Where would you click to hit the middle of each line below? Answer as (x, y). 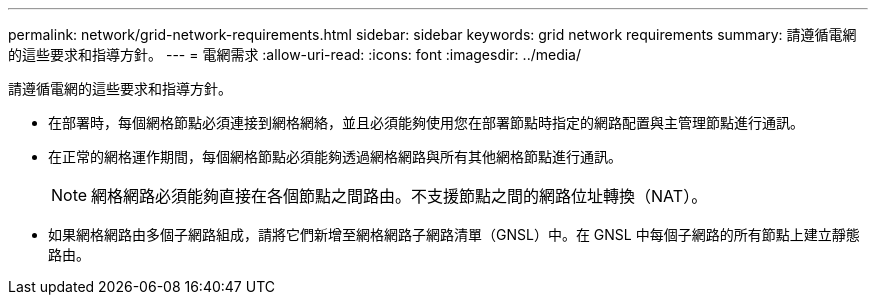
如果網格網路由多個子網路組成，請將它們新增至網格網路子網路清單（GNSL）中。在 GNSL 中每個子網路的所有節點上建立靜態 (454, 234)
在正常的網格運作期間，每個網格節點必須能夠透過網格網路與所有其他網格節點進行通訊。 (335, 156)
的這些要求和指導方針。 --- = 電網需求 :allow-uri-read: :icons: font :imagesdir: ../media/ (295, 54)
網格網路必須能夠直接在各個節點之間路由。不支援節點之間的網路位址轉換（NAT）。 (399, 196)
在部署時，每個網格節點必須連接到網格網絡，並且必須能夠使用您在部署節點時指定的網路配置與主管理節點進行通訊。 (426, 122)
